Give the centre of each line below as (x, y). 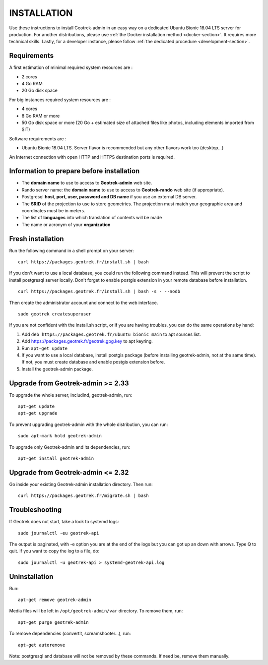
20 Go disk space (40, 91)
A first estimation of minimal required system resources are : (71, 67)
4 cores (29, 109)
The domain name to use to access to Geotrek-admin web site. (87, 183)
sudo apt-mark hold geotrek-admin (60, 436)
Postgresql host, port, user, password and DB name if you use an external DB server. (109, 197)
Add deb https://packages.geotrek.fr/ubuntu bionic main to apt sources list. (111, 334)
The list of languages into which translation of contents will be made (92, 218)
